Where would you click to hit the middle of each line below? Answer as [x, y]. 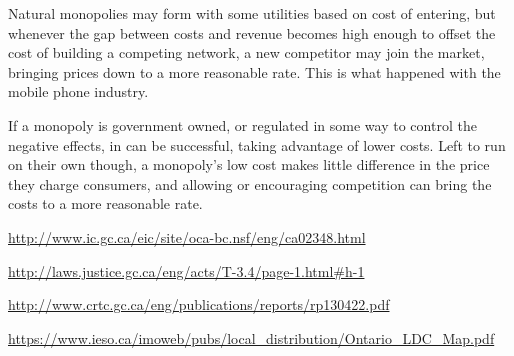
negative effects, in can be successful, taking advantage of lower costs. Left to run [257, 144]
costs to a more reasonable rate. [105, 203]
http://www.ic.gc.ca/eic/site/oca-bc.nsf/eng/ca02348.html [187, 236]
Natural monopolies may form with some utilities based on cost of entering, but [252, 13]
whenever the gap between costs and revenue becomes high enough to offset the [252, 32]
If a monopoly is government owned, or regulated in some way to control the [242, 124]
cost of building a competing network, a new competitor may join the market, [246, 52]
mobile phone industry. [78, 91]
